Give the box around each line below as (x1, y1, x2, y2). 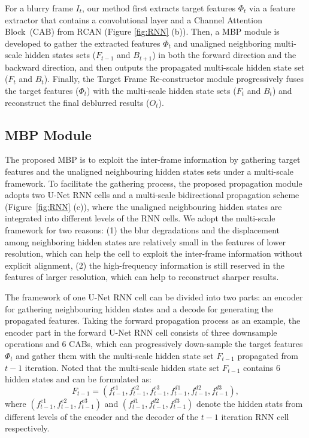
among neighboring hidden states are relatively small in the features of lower (5, 235, 286, 248)
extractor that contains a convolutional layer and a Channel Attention (5, 13, 262, 26)
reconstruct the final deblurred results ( (5, 96, 150, 108)
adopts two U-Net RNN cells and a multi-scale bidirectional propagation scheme (5, 188, 299, 201)
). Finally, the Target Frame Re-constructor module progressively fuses (44, 72, 304, 85)
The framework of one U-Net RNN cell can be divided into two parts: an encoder (5, 290, 303, 303)
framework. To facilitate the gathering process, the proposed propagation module (5, 177, 302, 189)
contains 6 (243, 361, 280, 373)
